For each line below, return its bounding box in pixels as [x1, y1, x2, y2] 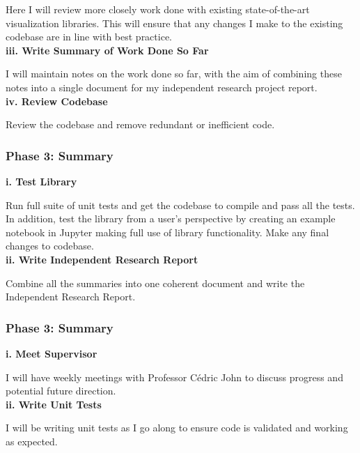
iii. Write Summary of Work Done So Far [6, 43, 209, 57]
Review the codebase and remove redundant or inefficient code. [6, 117, 275, 132]
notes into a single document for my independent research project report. [6, 79, 318, 94]
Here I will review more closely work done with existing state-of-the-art [6, 2, 310, 16]
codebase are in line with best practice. [6, 29, 172, 44]
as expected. [6, 433, 58, 448]
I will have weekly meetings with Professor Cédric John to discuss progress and [6, 369, 343, 384]
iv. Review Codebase [6, 93, 108, 108]
